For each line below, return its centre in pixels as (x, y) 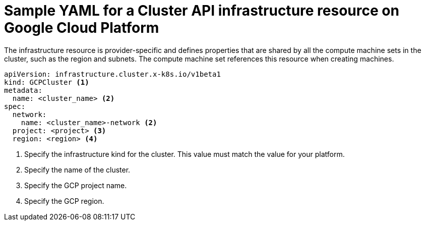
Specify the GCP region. (64, 201)
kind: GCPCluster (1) (47, 82)
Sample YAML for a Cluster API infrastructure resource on (202, 11)
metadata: (23, 90)
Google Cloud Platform (82, 28)
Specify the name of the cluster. (77, 170)
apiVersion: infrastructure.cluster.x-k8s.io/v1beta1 (112, 74)
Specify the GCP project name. (76, 185)
